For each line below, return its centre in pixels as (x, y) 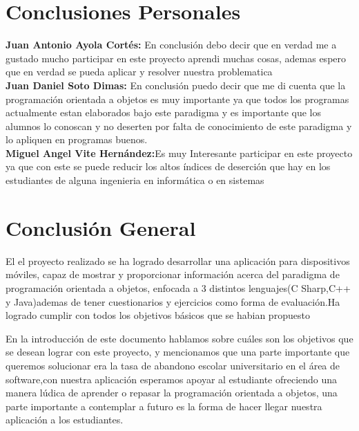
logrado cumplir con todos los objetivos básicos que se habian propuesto (158, 315)
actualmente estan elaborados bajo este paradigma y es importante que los (164, 112)
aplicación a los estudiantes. (65, 420)
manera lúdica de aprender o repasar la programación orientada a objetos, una (172, 393)
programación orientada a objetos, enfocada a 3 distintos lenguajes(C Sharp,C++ (178, 287)
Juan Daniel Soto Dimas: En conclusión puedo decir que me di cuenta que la (176, 85)
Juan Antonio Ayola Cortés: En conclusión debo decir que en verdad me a (171, 45)
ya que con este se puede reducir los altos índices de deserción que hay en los (168, 166)
